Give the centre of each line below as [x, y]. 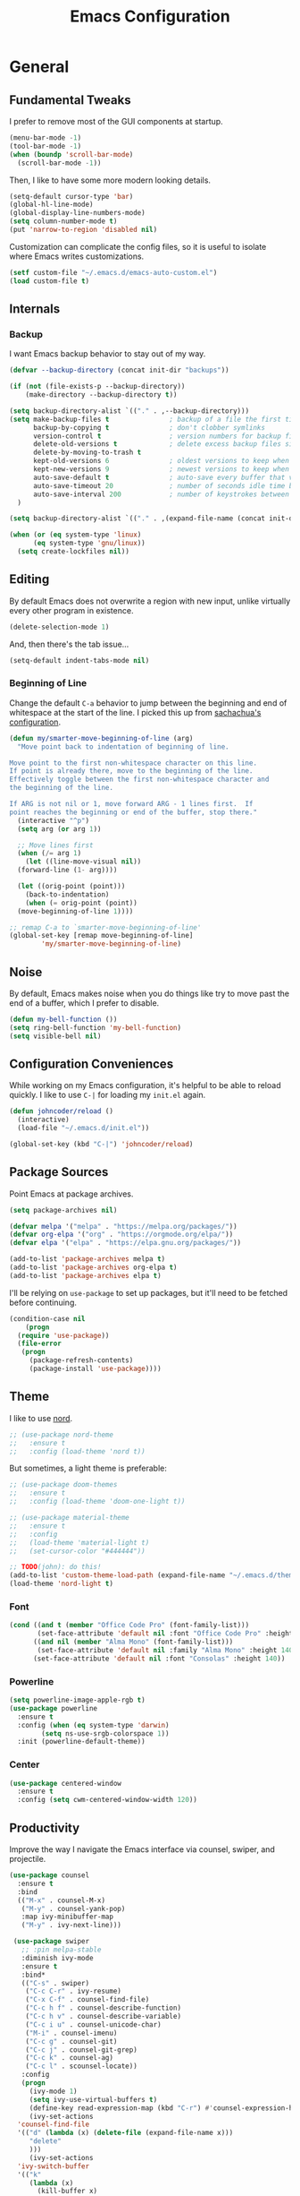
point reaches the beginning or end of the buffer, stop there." [133, 812]
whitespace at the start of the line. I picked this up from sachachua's [135, 712]
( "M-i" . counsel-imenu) [71, 2033]
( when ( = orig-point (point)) [82, 903]
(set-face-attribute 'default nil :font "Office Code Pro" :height [165, 1634]
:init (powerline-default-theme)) [81, 1742]
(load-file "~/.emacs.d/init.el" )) [83, 1128]
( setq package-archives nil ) [63, 1210]
